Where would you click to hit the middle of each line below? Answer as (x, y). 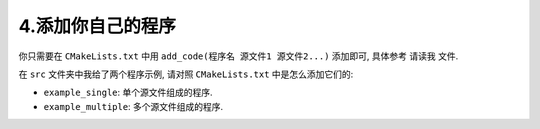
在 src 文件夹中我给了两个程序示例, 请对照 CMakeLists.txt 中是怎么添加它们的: (186, 74)
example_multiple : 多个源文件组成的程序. (133, 106)
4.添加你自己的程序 (97, 26)
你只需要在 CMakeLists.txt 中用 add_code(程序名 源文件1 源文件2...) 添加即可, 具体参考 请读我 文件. (238, 56)
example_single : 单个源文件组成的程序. (128, 92)
